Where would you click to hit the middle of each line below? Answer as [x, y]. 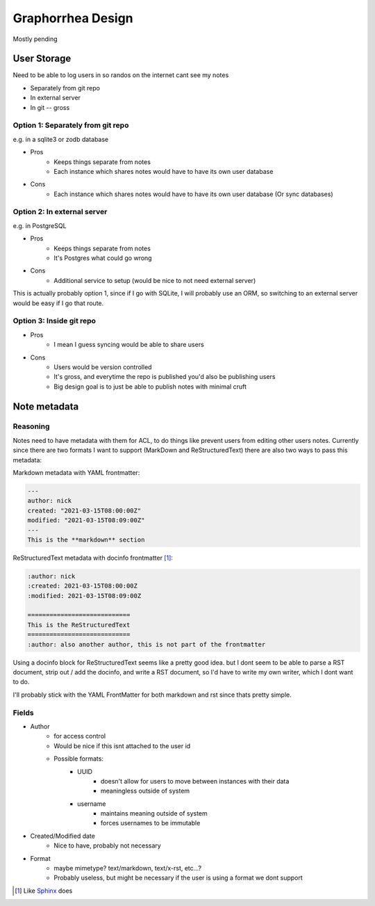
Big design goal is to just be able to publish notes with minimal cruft [150, 387]
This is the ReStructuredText [79, 625]
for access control [80, 736]
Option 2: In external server [60, 212]
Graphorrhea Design [73, 18]
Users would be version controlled [103, 367]
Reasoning [31, 426]
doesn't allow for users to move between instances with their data [195, 781]
